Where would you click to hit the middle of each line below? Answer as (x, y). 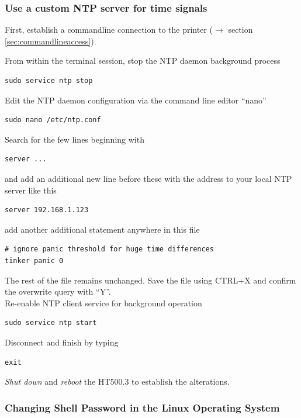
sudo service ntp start (51, 323)
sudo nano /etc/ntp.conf (53, 120)
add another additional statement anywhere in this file (102, 229)
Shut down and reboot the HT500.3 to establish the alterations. (117, 381)
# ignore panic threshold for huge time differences (109, 249)
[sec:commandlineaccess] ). (51, 41)
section (241, 30)
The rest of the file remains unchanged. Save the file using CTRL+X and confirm (150, 280)
